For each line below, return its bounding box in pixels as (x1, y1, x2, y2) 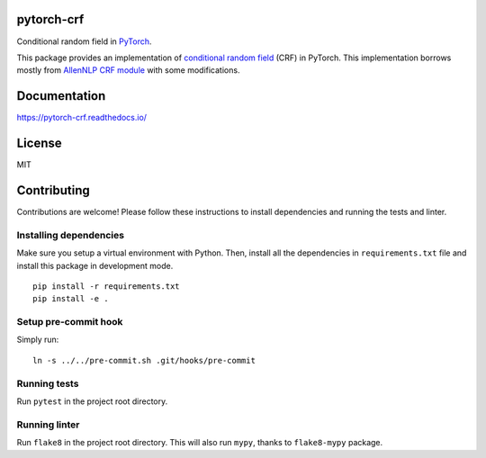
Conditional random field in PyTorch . (16, 36, 152, 47)
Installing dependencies (16, 229, 125, 241)
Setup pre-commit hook (16, 316, 123, 328)
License (16, 136, 62, 151)
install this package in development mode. (16, 260, 174, 271)
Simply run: (16, 334, 59, 346)
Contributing (16, 183, 90, 198)
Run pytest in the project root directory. (16, 396, 168, 407)
